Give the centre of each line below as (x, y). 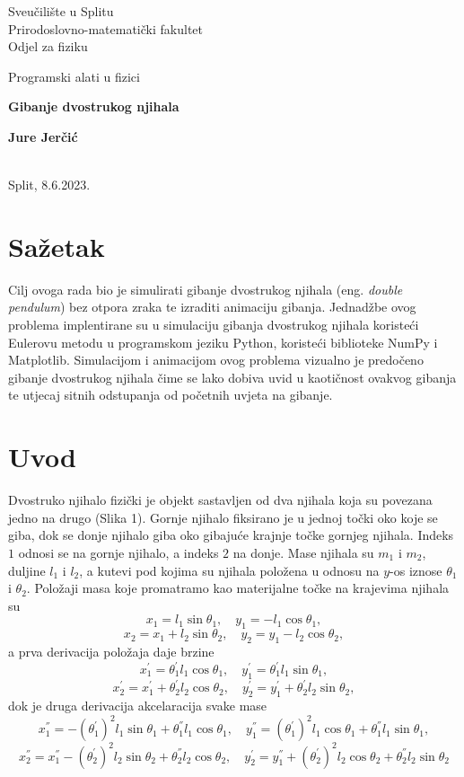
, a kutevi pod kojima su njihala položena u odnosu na (229, 570)
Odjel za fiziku (48, 46)
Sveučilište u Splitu (61, 11)
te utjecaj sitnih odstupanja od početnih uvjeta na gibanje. (171, 395)
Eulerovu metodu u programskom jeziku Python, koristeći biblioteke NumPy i (223, 342)
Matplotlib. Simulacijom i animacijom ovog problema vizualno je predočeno (216, 360)
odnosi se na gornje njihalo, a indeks (118, 552)
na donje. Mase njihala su (303, 552)
